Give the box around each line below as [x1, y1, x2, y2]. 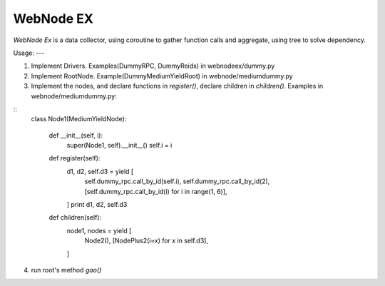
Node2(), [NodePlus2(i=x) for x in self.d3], [84, 236, 208, 245]
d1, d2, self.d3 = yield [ [66, 167, 134, 175]
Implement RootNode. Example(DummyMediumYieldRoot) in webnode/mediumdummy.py [31, 71, 293, 80]
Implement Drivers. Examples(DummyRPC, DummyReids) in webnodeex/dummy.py [31, 61, 275, 71]
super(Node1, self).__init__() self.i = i [66, 141, 173, 150]
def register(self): [48, 154, 101, 163]
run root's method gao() [31, 265, 102, 274]
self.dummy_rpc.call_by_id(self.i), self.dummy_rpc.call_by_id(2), [84, 177, 270, 185]
